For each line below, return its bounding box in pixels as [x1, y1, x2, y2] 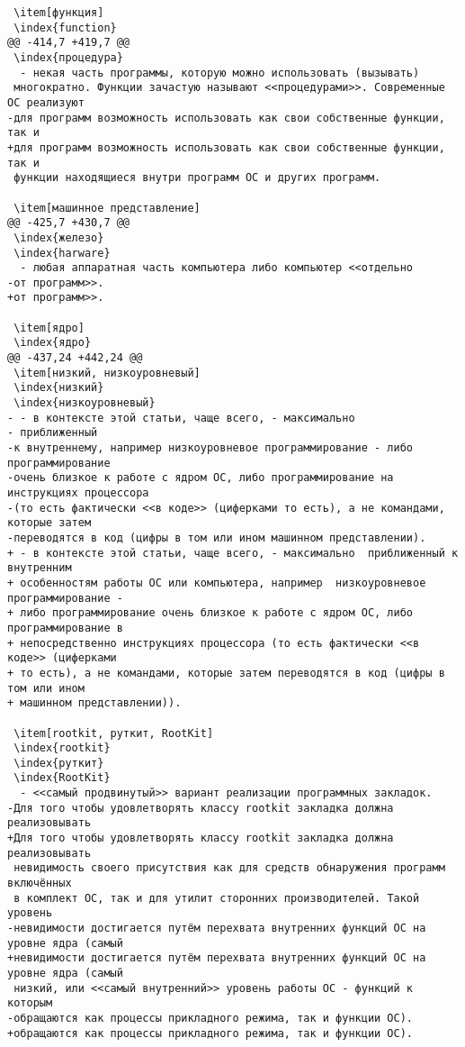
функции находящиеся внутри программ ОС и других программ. [13, 171, 381, 185]
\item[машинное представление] [13, 201, 201, 214]
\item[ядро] [13, 321, 85, 334]
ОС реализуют [7, 96, 85, 109]
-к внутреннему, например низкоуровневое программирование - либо [7, 442, 414, 455]
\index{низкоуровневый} [13, 396, 156, 410]
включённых [7, 877, 72, 890]
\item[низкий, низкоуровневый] [13, 366, 201, 379]
